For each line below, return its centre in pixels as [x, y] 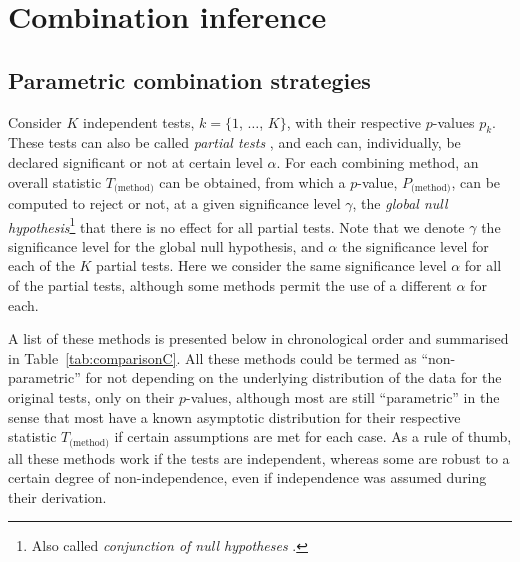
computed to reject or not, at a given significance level [174, 203]
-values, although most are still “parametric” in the [343, 397]
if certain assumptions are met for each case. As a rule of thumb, [313, 436]
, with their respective [354, 121]
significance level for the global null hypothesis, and [166, 245]
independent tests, [139, 121]
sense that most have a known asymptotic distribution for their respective [234, 416]
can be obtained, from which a [252, 181]
